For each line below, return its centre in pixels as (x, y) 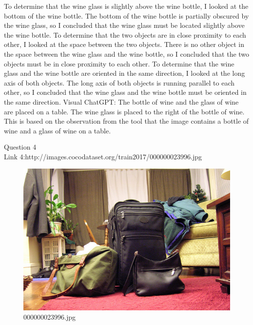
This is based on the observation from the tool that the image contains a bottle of (126, 121)
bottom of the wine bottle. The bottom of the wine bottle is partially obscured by (126, 15)
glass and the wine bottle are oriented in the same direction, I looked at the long (125, 73)
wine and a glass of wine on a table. (58, 130)
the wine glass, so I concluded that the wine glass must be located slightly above (124, 25)
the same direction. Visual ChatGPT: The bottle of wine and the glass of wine (121, 101)
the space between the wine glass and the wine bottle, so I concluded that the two (127, 54)
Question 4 (20, 147)
